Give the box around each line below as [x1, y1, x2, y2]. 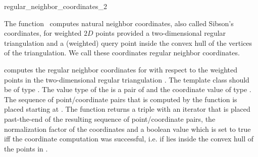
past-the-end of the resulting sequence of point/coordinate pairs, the [4, 113, 216, 124]
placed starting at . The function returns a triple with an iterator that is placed [4, 104, 250, 114]
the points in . [4, 143, 48, 153]
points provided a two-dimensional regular [95, 28, 226, 38]
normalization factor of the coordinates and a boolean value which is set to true [4, 123, 251, 134]
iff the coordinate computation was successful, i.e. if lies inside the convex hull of [4, 133, 253, 144]
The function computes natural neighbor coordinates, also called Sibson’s [4, 18, 234, 28]
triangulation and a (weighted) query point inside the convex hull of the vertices [4, 37, 252, 48]
